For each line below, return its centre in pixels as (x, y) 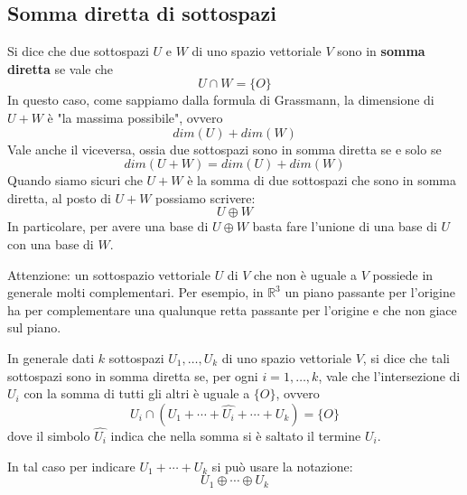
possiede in (403, 274)
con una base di (51, 243)
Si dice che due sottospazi (78, 51)
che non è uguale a (305, 274)
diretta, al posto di (59, 197)
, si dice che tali (406, 357)
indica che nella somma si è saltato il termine (236, 435)
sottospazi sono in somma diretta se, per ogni (133, 375)
